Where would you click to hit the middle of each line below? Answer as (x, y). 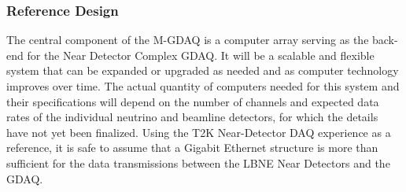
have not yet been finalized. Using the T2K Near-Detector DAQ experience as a (199, 132)
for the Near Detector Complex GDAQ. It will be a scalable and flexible (201, 55)
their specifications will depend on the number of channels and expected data (193, 101)
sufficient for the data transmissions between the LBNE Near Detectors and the (198, 162)
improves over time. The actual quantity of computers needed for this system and (203, 86)
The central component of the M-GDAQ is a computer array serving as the (188, 40)
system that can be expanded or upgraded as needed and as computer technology (203, 70)
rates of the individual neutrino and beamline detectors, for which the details (192, 117)
